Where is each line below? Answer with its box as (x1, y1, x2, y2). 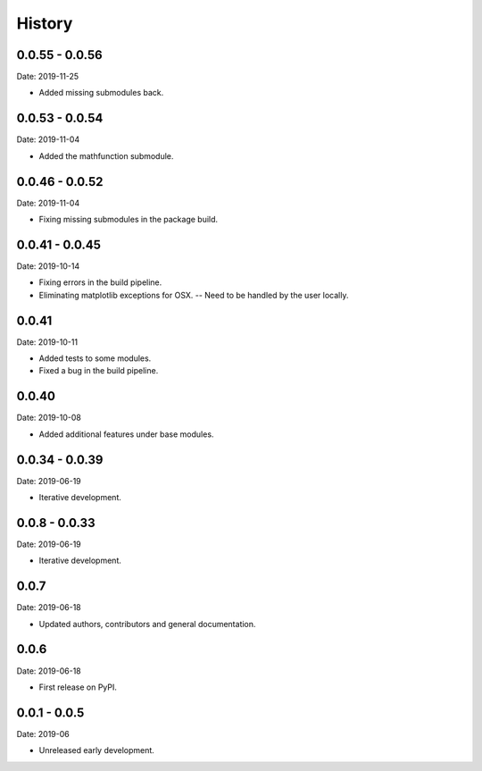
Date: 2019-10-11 (16, 336, 79, 348)
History (16, 13, 73, 33)
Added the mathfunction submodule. (38, 150, 174, 161)
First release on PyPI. (38, 682, 118, 692)
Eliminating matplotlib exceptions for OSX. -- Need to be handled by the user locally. (38, 289, 349, 300)
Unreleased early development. (38, 745, 155, 756)
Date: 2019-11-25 (16, 71, 79, 82)
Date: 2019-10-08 (16, 412, 82, 423)
